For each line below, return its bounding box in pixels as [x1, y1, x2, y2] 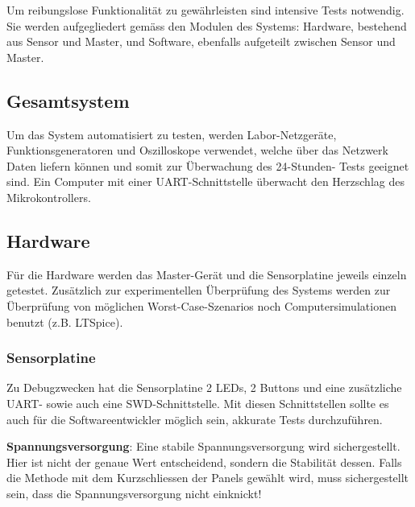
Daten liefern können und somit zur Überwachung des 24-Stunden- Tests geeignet [6, 157, 409, 174]
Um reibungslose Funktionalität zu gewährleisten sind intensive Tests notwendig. [6, 2, 405, 18]
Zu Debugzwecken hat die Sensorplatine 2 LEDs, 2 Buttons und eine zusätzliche [6, 379, 402, 396]
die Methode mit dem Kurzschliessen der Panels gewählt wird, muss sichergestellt [6, 469, 409, 486]
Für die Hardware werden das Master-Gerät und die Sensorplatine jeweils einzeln [6, 266, 407, 282]
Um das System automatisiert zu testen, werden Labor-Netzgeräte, [6, 126, 337, 142]
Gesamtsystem [6, 88, 130, 113]
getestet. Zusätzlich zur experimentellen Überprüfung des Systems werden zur [6, 282, 391, 299]
